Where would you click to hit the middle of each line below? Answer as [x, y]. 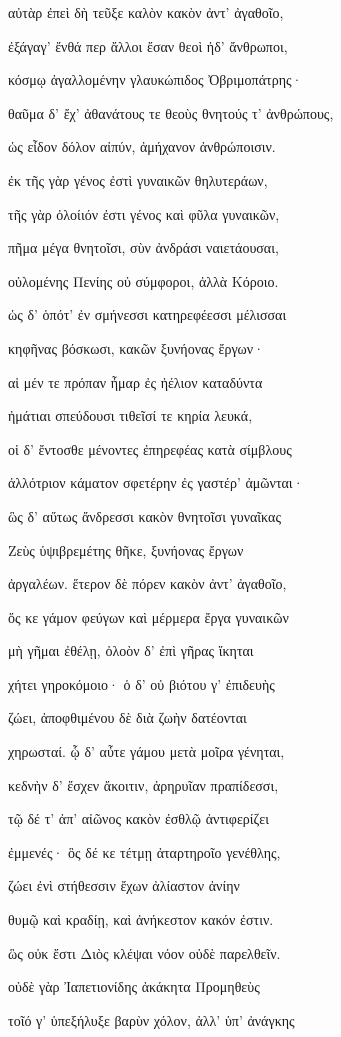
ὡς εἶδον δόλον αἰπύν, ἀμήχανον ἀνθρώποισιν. [142, 146]
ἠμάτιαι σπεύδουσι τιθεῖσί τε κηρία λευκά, [130, 415]
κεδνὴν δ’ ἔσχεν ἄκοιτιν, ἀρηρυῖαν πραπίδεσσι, [143, 784]
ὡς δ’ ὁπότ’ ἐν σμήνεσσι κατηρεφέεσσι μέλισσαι [147, 314]
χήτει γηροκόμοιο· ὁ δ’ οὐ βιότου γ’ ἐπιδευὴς [141, 683]
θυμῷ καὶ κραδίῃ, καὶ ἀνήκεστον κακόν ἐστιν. [141, 919]
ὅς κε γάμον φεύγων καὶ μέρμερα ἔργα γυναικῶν [148, 616]
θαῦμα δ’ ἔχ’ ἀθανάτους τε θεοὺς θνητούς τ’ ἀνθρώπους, [171, 112]
